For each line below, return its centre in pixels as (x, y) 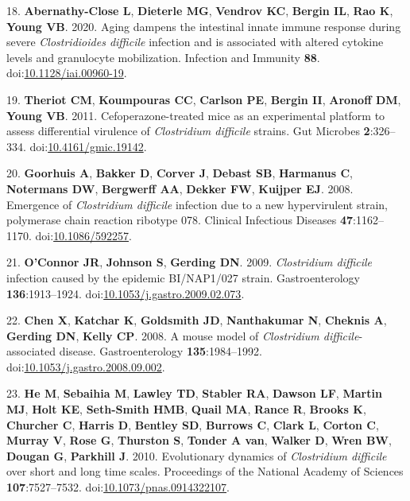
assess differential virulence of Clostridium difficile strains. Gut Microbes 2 (188, 131)
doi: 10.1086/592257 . (83, 235)
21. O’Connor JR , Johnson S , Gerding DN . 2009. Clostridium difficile (190, 262)
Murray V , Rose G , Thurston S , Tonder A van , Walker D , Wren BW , (199, 440)
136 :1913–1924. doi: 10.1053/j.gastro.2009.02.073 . (126, 293)
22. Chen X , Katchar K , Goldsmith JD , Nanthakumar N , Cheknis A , (197, 320)
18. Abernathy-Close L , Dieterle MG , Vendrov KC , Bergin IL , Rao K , (200, 10)
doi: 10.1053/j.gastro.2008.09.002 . (86, 366)
